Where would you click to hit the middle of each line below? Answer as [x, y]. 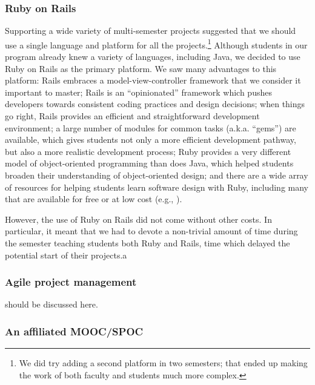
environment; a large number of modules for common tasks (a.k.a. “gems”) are [151, 127]
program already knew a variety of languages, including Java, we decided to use [153, 57]
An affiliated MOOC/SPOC [74, 331]
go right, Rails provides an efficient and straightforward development [132, 116]
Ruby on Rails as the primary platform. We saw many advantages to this [141, 68]
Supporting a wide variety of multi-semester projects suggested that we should [151, 31]
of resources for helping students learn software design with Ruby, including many [157, 187]
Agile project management [71, 282]
